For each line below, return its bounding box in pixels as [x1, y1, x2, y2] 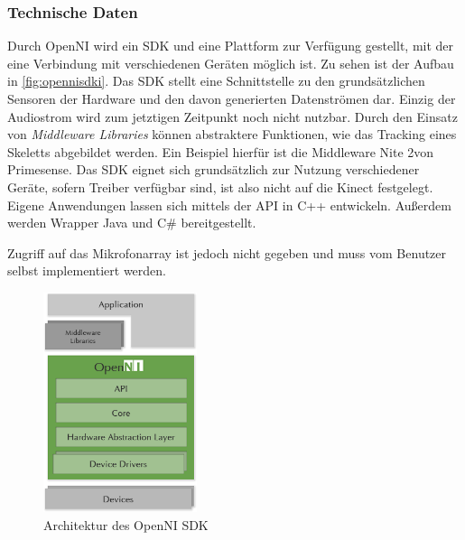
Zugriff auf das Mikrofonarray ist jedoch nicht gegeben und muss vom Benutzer [7, 243, 447, 262]
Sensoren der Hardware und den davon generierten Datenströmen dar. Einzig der [7, 89, 456, 107]
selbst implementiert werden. [7, 261, 166, 280]
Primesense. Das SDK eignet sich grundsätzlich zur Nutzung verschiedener [7, 160, 420, 179]
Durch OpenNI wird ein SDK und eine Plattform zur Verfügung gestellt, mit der [7, 36, 454, 55]
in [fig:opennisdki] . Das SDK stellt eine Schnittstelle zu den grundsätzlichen [7, 71, 425, 90]
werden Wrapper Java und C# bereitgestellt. [7, 213, 256, 232]
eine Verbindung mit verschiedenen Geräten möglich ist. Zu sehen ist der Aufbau [7, 53, 454, 72]
